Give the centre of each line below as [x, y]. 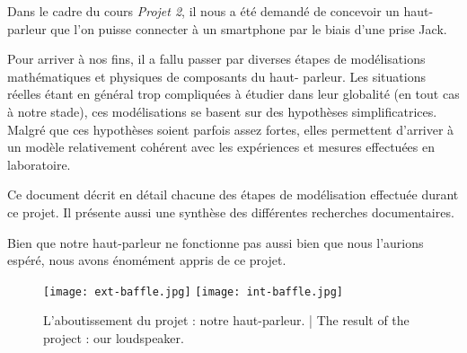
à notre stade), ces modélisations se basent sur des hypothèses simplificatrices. [222, 111]
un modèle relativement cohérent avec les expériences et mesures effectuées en [221, 147]
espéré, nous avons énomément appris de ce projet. [147, 260]
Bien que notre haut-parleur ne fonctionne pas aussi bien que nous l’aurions [216, 242]
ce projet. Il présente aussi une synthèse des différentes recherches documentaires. [231, 212]
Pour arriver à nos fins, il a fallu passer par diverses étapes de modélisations [216, 59]
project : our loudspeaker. [114, 337]
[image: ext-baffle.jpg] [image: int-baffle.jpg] [193, 291]
